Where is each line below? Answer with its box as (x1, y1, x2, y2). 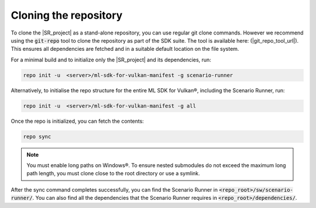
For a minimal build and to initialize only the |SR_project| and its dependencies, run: (11, 56, 212, 63)
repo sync (23, 133, 51, 140)
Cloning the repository (11, 9, 123, 22)
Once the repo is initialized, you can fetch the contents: (11, 117, 145, 124)
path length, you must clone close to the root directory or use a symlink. (26, 170, 200, 177)
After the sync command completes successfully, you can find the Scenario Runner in (11, 186, 218, 193)
